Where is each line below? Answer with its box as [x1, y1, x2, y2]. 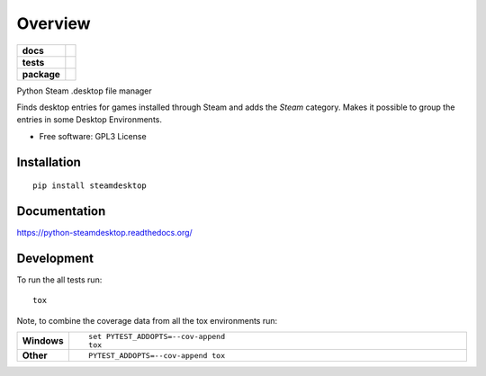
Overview [16, 13, 91, 33]
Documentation [16, 203, 106, 219]
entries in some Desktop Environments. [16, 114, 162, 125]
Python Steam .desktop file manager [16, 85, 152, 96]
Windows [22, 335, 64, 347]
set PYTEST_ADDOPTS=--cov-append [88, 332, 225, 342]
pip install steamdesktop [32, 181, 148, 191]
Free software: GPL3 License [39, 130, 148, 141]
